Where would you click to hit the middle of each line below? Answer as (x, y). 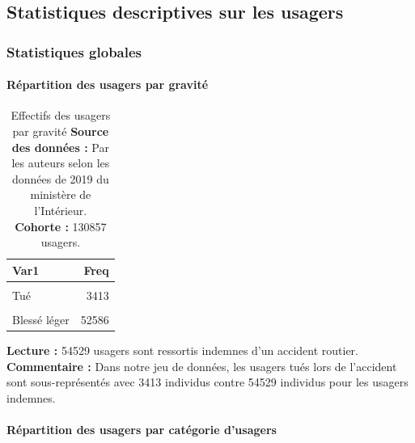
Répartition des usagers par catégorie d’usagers (142, 430)
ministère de (61, 194)
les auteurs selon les (61, 163)
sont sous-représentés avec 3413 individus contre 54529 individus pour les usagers (207, 382)
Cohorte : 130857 (61, 226)
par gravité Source (61, 131)
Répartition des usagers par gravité (108, 84)
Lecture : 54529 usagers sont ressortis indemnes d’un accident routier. (182, 350)
